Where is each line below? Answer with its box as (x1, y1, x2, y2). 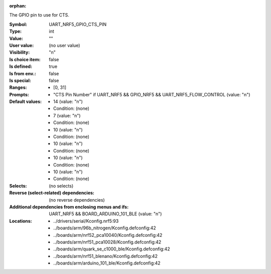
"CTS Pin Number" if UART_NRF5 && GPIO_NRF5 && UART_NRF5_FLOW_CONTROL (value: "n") (53, 91, 250, 97)
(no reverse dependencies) (49, 197, 105, 203)
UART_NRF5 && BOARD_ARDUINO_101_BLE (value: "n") (49, 211, 162, 217)
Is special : (9, 77, 31, 83)
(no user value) (49, 42, 80, 48)
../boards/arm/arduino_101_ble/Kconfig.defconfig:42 (53, 260, 161, 266)
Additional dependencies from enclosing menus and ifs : (9, 204, 129, 210)
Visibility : (9, 49, 30, 55)
